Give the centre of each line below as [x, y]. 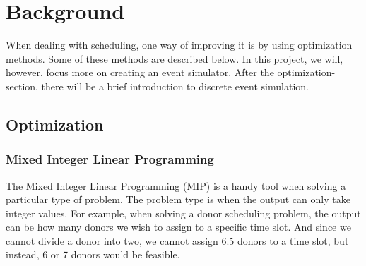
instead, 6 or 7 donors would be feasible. [93, 254]
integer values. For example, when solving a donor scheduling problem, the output [183, 213]
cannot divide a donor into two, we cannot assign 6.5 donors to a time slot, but [177, 240]
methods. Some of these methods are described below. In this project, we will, [175, 58]
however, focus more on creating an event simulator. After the [140, 72]
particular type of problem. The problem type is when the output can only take [178, 199]
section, [22, 86]
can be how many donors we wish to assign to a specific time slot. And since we [178, 227]
